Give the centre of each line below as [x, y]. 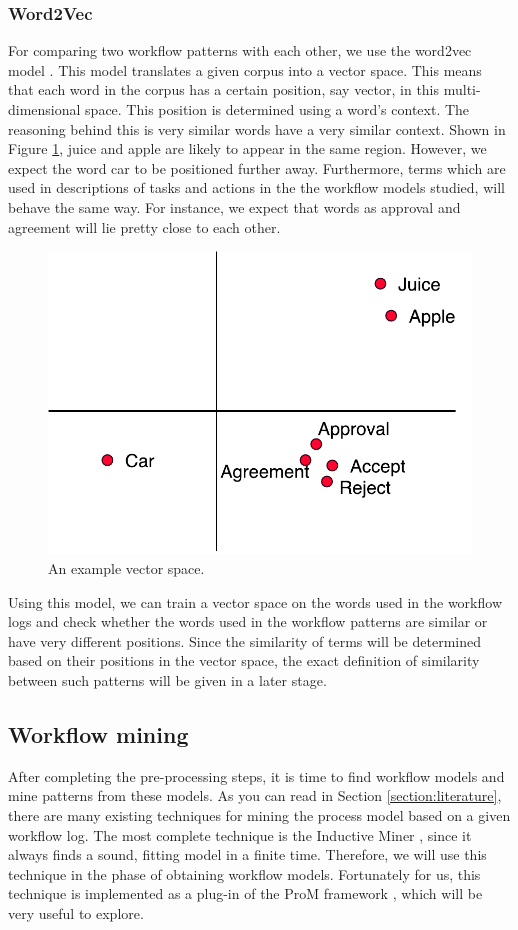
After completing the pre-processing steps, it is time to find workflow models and [256, 775]
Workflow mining [98, 733]
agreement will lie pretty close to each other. [144, 226]
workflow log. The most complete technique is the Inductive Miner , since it [240, 834]
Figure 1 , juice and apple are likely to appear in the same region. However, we [247, 148]
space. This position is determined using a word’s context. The [277, 109]
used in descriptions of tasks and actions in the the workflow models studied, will [256, 187]
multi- [462, 89]
